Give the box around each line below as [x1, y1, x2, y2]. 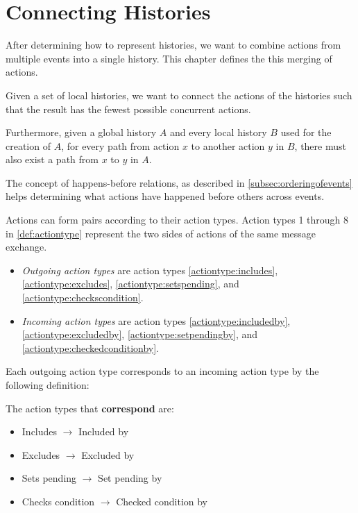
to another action [191, 138, 265, 153]
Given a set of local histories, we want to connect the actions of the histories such [6, 87, 352, 102]
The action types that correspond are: [6, 401, 174, 415]
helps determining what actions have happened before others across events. [6, 189, 325, 203]
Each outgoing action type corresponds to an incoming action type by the [6, 364, 319, 378]
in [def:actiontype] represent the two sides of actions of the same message [6, 226, 316, 240]
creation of [6, 138, 51, 153]
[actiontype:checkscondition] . [22, 290, 144, 305]
